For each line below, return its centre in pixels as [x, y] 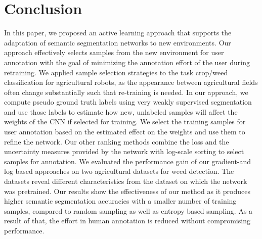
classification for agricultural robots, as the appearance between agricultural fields [131, 82]
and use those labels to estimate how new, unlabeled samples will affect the [121, 111]
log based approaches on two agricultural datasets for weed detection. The [119, 171]
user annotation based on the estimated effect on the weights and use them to [125, 132]
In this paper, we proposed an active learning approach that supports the [118, 33]
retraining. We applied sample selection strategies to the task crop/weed [116, 72]
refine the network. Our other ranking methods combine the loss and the [117, 141]
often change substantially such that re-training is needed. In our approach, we [126, 92]
